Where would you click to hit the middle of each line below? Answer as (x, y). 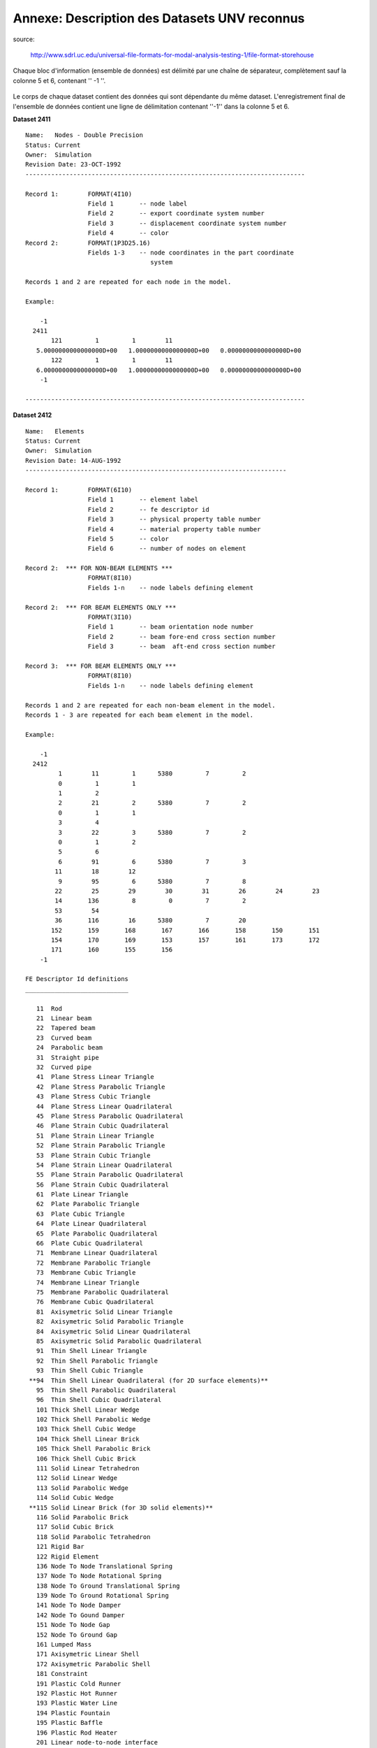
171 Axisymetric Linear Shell (88, 1654)
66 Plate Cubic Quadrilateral (89, 1244)
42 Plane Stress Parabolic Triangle (101, 1087)
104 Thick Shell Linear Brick (88, 1439)
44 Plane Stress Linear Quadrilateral (104, 1106)
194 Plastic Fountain (73, 1713)
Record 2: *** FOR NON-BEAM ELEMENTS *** (99, 568)
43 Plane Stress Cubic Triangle (93, 1097)
